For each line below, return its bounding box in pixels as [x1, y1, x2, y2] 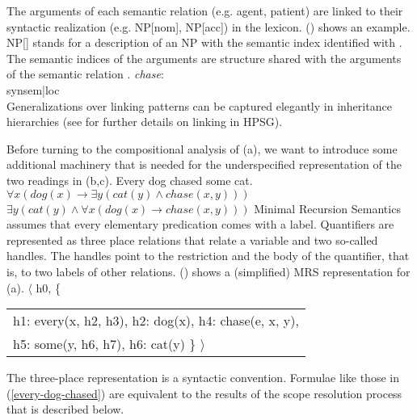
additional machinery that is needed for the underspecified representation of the [6, 156, 402, 173]
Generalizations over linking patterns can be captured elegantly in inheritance [6, 97, 392, 114]
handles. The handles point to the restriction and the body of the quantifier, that [6, 247, 410, 264]
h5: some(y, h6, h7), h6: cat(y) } [13, 334, 196, 354]
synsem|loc [6, 81, 60, 98]
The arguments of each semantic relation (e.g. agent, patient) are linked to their [6, 2, 403, 19]
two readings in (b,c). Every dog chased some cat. [6, 171, 253, 188]
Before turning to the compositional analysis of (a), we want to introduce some [6, 140, 398, 157]
